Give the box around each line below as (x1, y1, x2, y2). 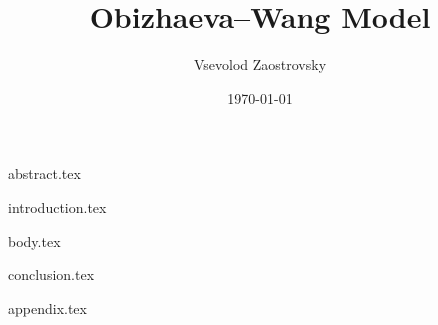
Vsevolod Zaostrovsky (193, 54, 327, 75)
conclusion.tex (8, 264, 95, 285)
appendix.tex (8, 297, 87, 318)
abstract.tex (8, 163, 81, 184)
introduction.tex (8, 196, 107, 217)
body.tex (8, 230, 61, 251)
